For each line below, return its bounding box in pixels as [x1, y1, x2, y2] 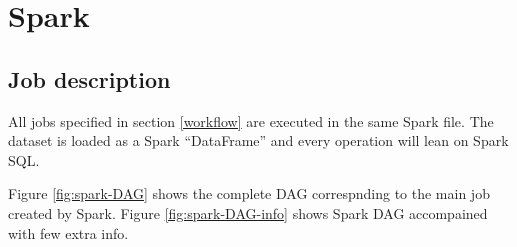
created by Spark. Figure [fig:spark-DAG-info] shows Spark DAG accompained [8, 202, 488, 223]
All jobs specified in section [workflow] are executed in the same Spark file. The [8, 110, 494, 131]
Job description [8, 63, 171, 94]
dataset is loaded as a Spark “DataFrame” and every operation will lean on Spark [8, 130, 509, 151]
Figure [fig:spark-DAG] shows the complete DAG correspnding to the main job [8, 183, 490, 204]
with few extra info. [8, 222, 129, 243]
